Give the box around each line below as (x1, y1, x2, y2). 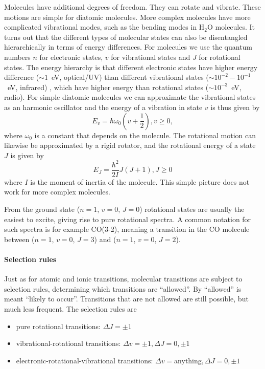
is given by (10, 149, 44, 160)
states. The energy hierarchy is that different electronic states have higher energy (4, 61, 258, 72)
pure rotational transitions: (16, 320, 101, 331)
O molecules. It (207, 21, 255, 32)
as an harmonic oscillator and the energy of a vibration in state (4, 101, 203, 112)
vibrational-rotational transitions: (16, 338, 121, 349)
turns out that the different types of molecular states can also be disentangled (4, 31, 248, 42)
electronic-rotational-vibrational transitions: (16, 355, 153, 365)
